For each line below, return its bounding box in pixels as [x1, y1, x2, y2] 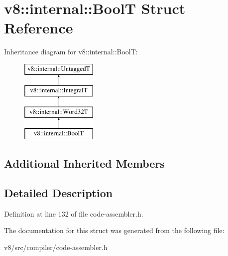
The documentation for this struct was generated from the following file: [4, 225, 225, 236]
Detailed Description [4, 185, 113, 200]
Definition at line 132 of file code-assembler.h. [4, 208, 143, 219]
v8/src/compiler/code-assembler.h [4, 242, 108, 252]
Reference [4, 17, 73, 38]
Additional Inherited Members [4, 156, 165, 171]
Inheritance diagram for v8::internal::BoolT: [4, 46, 138, 57]
